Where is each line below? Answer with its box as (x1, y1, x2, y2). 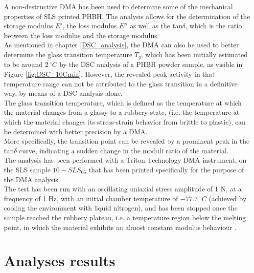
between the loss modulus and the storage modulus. (4, 30, 159, 40)
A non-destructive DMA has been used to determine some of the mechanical (4, 1, 233, 11)
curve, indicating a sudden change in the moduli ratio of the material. (19, 145, 229, 155)
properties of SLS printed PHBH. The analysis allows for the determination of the (4, 11, 250, 21)
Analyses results (4, 251, 115, 271)
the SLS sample (4, 164, 51, 174)
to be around (4, 59, 43, 69)
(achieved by (208, 193, 247, 203)
